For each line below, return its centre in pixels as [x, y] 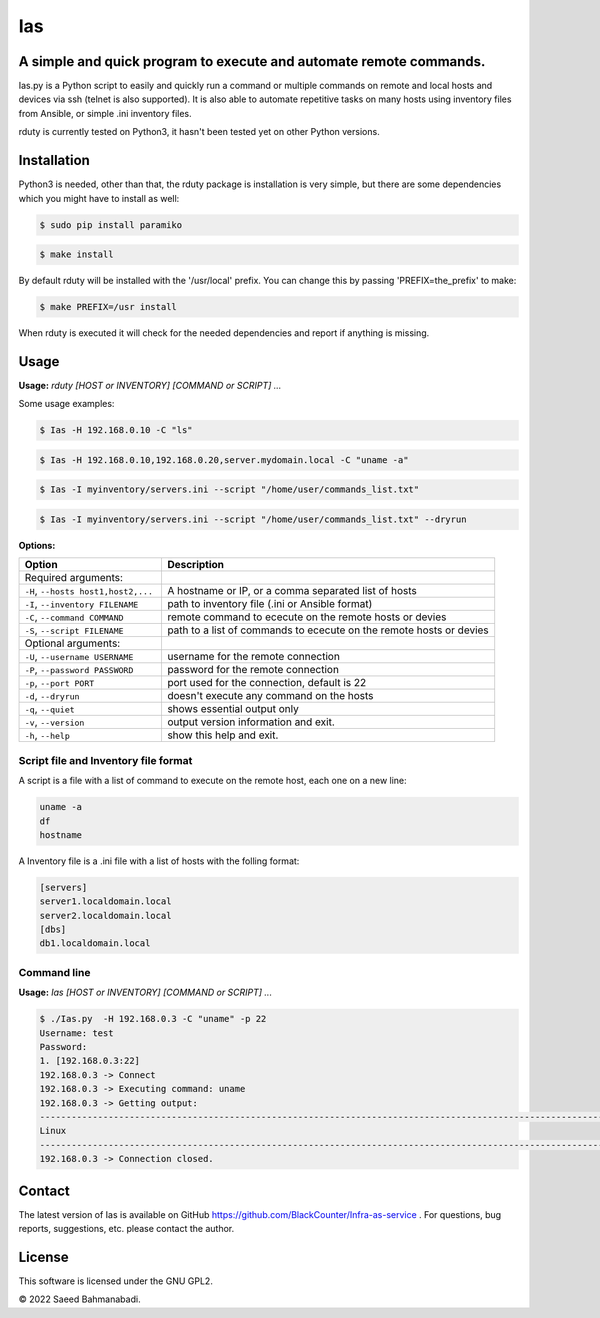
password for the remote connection [253, 670]
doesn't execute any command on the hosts [270, 696]
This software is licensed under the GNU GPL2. [116, 1281]
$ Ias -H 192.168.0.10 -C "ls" [116, 430]
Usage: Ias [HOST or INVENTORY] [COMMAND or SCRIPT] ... [145, 992]
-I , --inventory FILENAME [81, 604]
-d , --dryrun [52, 696]
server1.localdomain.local [105, 901]
